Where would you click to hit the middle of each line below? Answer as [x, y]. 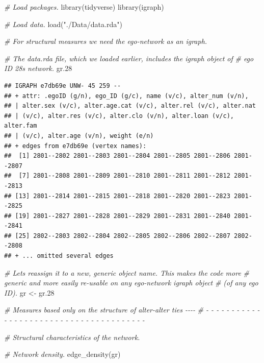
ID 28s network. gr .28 [38, 68]
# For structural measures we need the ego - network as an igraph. [106, 41]
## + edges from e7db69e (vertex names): [75, 146]
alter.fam [21, 126]
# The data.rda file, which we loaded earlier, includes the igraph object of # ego [129, 58]
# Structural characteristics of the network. [72, 337]
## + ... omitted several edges [59, 256]
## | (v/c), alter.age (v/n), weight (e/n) [79, 136]
